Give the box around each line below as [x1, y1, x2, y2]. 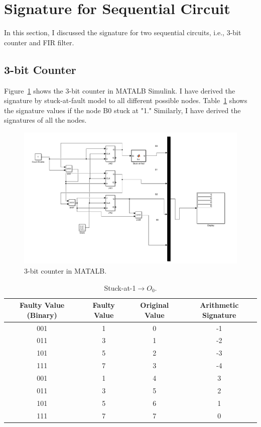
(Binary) [27, 309, 57, 320]
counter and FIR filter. [4, 37, 74, 47]
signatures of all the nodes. [4, 115, 87, 125]
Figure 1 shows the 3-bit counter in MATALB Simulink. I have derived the [4, 85, 235, 96]
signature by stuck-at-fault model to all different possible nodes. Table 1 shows [4, 95, 247, 106]
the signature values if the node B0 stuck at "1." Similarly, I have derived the [4, 105, 241, 115]
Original [140, 300, 169, 310]
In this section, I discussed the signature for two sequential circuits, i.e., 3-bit [4, 27, 241, 38]
